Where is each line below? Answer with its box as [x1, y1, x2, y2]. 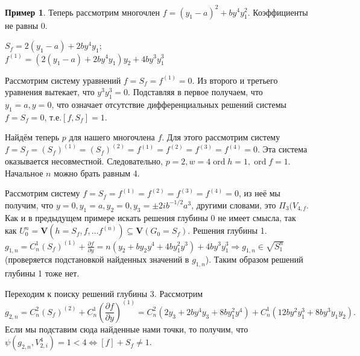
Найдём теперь [5, 131, 60, 143]
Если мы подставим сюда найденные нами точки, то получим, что [5, 322, 248, 335]
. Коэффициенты [247, 5, 308, 18]
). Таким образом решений [205, 253, 303, 266]
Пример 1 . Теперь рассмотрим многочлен [5, 5, 160, 18]
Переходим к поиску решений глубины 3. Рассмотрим [5, 287, 203, 299]
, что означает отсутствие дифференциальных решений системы [51, 98, 286, 110]
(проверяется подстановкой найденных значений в [5, 253, 189, 266]
